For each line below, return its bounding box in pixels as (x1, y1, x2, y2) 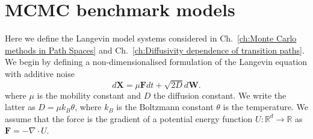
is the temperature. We (223, 100, 308, 113)
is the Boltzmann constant (116, 100, 214, 113)
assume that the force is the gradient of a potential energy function (5, 112, 253, 125)
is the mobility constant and (37, 88, 141, 101)
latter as (5, 100, 36, 113)
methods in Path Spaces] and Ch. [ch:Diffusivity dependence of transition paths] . (5, 43, 305, 56)
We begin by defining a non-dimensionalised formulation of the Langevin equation (5, 55, 308, 68)
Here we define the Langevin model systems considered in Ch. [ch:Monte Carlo (5, 32, 297, 45)
